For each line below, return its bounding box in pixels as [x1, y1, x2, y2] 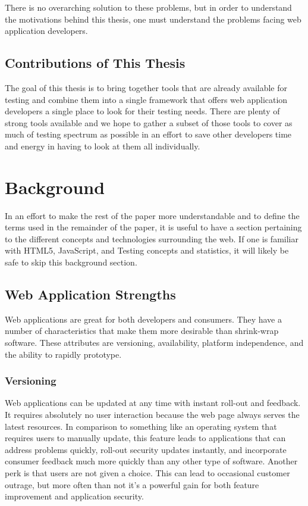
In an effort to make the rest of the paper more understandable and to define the [5, 209, 300, 221]
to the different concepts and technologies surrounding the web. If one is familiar [5, 232, 298, 245]
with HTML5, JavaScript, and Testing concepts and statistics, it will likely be [5, 244, 289, 257]
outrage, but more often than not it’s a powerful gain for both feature [5, 478, 259, 491]
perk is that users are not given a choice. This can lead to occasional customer [5, 467, 290, 479]
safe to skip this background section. [5, 256, 137, 268]
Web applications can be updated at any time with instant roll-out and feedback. [5, 396, 301, 409]
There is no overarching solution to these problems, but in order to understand [5, 1, 292, 13]
